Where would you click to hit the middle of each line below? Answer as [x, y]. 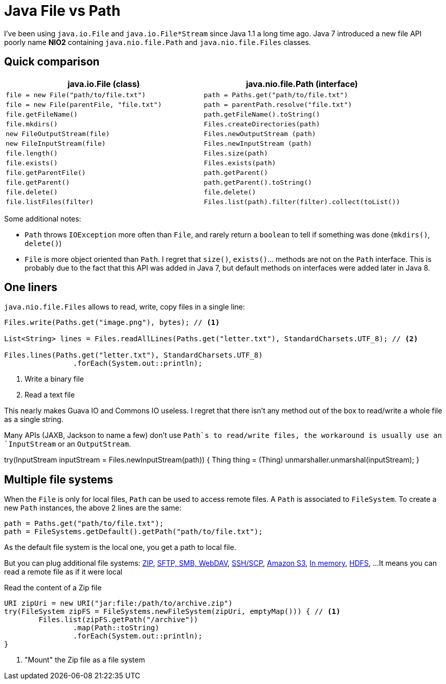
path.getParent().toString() [258, 182]
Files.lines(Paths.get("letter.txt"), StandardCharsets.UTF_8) [133, 355]
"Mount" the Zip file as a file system [85, 660]
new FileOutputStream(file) [58, 134]
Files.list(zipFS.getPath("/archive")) [118, 620]
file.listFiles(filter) [50, 202]
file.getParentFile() [46, 172]
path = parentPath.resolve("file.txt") [278, 104]
